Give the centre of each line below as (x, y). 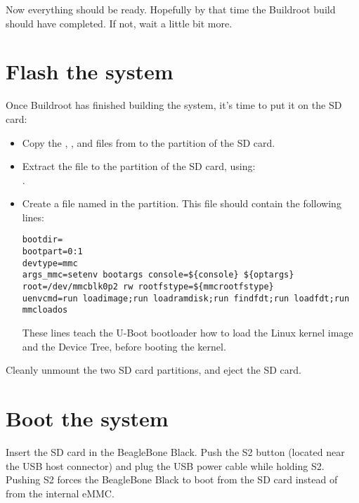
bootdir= (43, 240)
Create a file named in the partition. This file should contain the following (182, 203)
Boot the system (87, 418)
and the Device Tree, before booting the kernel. (124, 346)
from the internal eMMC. (60, 493)
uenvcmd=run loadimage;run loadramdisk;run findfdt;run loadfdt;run (186, 298)
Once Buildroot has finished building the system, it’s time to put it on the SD (174, 105)
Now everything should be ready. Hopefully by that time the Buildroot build (171, 9)
